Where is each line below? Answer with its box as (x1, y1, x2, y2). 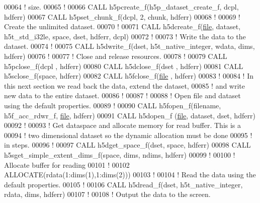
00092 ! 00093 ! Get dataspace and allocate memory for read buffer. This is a (4, 120, 241, 130)
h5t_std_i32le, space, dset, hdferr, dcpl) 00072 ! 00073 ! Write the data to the (4, 31, 246, 41)
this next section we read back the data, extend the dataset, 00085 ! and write (4, 80, 245, 91)
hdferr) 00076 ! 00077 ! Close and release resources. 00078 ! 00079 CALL (4, 50, 227, 61)
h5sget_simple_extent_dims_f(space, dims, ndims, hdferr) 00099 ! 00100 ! (4, 149, 235, 160)
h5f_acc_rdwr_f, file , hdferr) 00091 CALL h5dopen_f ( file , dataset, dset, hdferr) (4, 110, 255, 120)
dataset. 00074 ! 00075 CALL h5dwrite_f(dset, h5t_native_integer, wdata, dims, (4, 41, 255, 51)
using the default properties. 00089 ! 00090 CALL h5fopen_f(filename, (4, 100, 221, 110)
